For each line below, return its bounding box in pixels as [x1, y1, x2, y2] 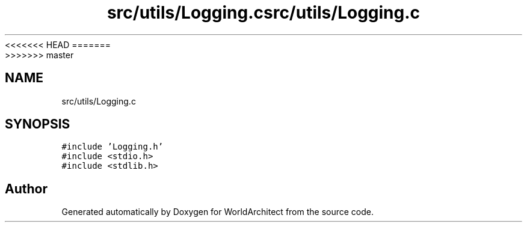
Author [5, 181, 48, 196]
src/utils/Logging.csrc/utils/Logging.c [106, 2, 421, 23]
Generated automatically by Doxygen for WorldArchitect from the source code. [61, 207, 374, 217]
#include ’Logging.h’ [61, 142, 164, 152]
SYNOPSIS [5, 117, 70, 132]
